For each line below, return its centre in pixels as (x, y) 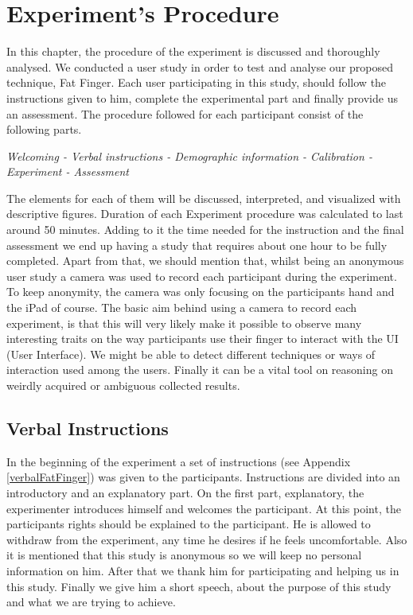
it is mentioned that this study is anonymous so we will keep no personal (184, 555)
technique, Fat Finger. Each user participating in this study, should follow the (197, 82)
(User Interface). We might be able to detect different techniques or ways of (191, 354)
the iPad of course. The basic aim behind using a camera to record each (181, 307)
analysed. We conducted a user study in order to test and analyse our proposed (200, 66)
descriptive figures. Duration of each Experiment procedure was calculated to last (205, 214)
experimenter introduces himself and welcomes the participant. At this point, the (204, 508)
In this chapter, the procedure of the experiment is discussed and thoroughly (193, 51)
